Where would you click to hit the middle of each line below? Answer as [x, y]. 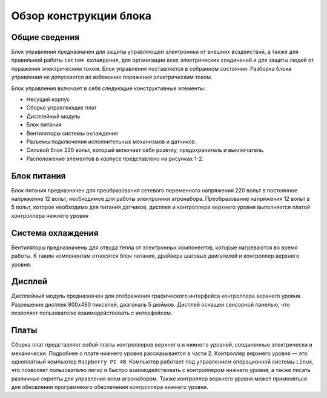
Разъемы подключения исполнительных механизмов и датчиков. [111, 142]
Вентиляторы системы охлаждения [72, 133]
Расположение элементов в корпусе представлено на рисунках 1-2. [115, 158]
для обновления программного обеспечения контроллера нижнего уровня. [110, 387]
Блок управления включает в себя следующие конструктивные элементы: [108, 88]
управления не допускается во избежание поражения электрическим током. [112, 77]
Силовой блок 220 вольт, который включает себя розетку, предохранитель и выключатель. [145, 150]
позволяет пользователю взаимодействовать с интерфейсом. [92, 313]
